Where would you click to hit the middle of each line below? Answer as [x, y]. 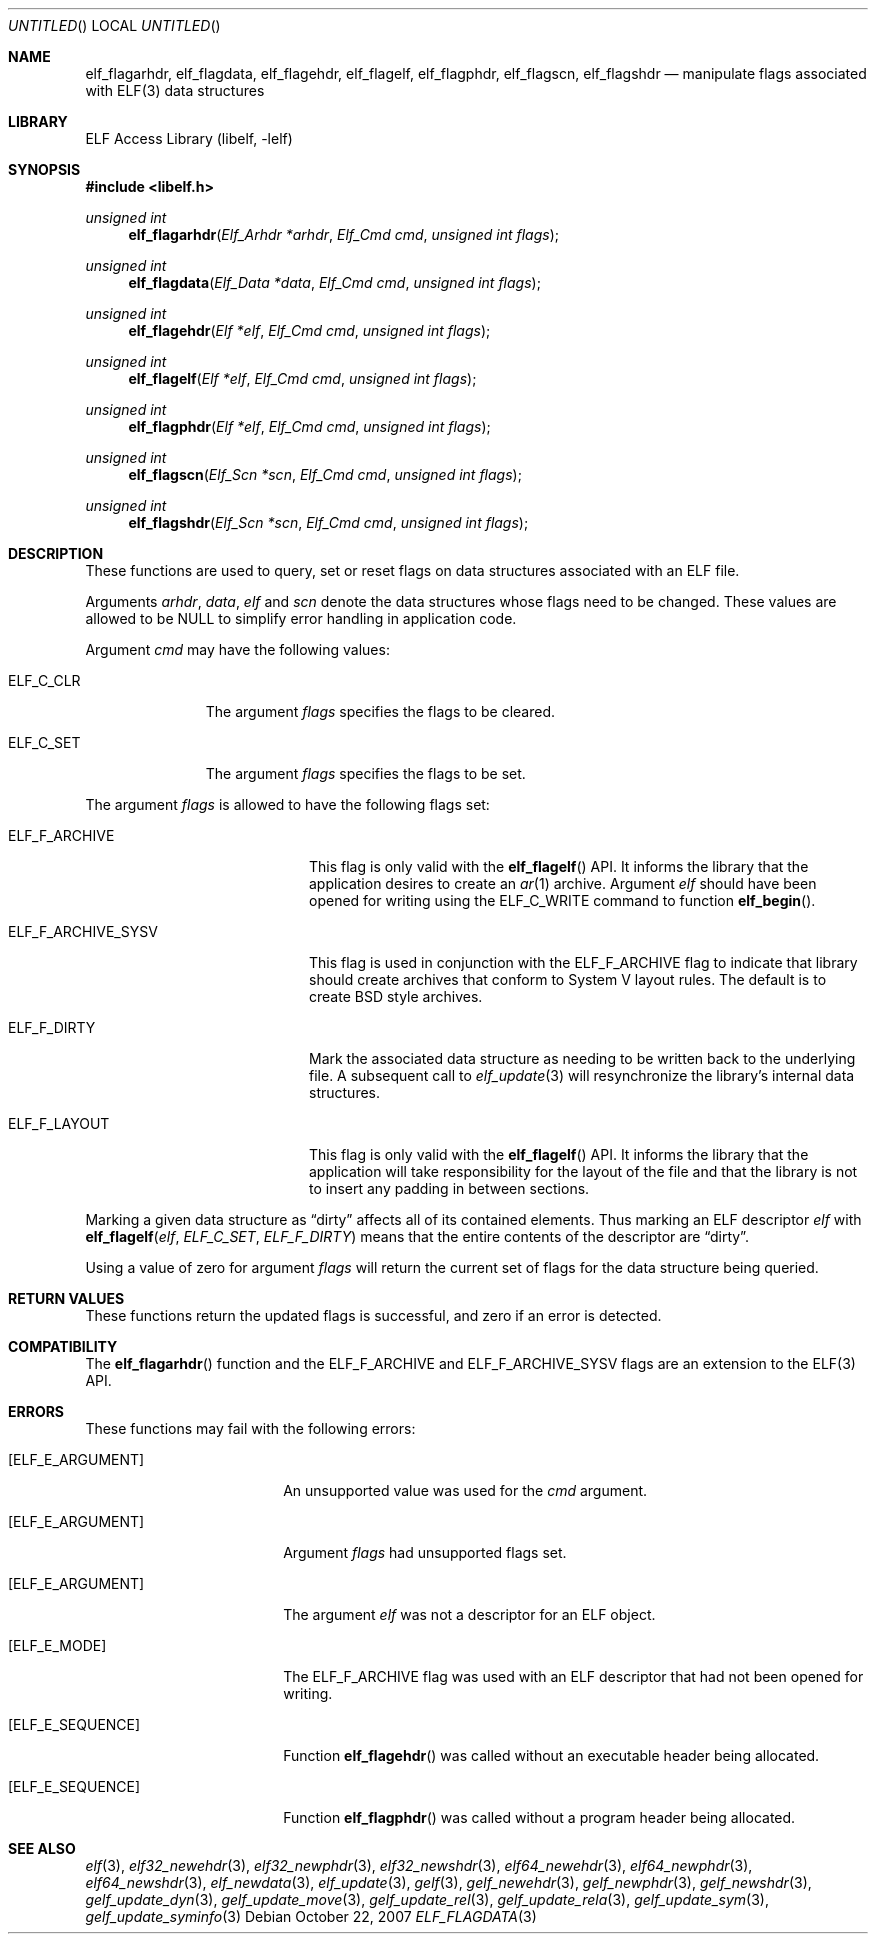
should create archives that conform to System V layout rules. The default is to [568, 979]
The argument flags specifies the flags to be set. [365, 773]
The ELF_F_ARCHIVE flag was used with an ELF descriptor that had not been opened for [573, 1676]
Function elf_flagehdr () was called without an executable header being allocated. [551, 1755]
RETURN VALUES [66, 1298]
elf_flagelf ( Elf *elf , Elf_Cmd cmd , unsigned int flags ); [302, 378]
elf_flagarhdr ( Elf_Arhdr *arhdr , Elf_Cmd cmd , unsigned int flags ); [343, 234]
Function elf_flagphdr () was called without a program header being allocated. [539, 1817]
